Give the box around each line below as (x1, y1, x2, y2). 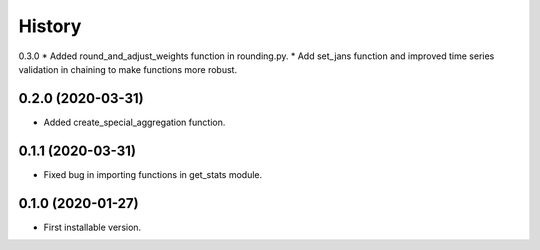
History (18, 15, 82, 37)
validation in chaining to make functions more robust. (18, 63, 238, 75)
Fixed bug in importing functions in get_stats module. (43, 168, 263, 180)
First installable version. (43, 221, 142, 233)
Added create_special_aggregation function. (43, 116, 226, 128)
